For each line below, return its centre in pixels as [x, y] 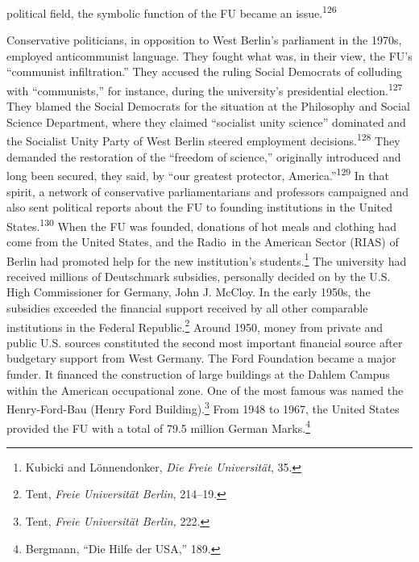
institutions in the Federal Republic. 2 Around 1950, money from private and [195, 325]
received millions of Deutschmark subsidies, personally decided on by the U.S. [199, 276]
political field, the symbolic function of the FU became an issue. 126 [172, 12]
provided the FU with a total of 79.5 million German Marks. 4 [158, 426]
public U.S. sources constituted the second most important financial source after [205, 342]
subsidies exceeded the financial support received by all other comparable [187, 308]
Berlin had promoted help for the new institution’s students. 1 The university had [207, 259]
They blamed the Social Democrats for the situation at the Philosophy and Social [208, 106]
